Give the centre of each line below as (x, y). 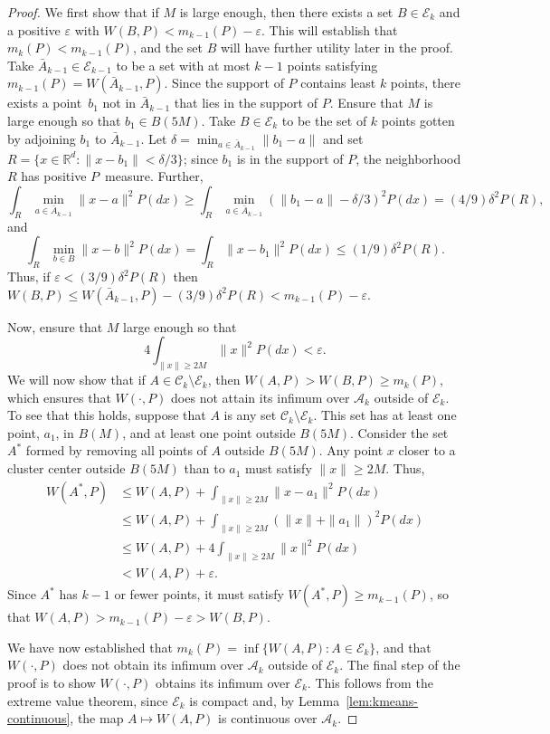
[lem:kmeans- (382, 700)
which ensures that (59, 397)
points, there (425, 83)
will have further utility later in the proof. (337, 48)
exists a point (45, 103)
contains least (338, 83)
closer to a (427, 450)
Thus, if (29, 276)
